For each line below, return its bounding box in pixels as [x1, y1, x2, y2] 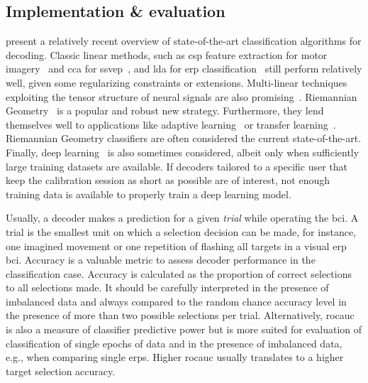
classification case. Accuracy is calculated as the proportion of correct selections [6, 266, 352, 281]
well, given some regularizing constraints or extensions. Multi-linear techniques [6, 75, 347, 90]
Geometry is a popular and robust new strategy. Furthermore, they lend [6, 103, 324, 118]
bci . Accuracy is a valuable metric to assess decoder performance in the [6, 252, 316, 267]
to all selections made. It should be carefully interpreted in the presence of [6, 280, 329, 295]
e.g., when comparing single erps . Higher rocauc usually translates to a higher [6, 350, 344, 365]
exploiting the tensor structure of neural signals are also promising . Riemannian [6, 89, 357, 104]
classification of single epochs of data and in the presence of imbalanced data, [6, 335, 342, 350]
